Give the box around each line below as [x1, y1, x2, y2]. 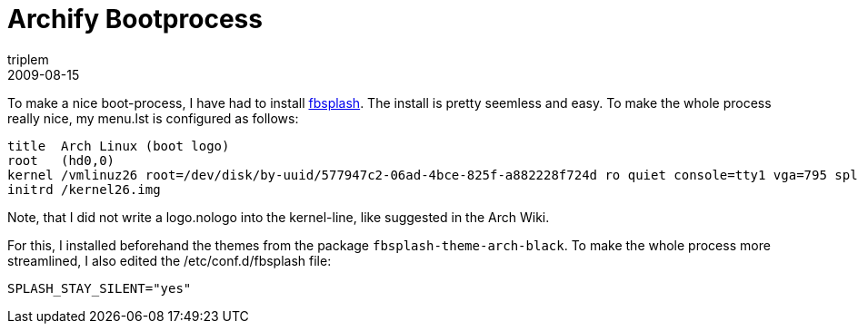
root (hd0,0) [7, 152, 115, 168]
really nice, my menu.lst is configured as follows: [7, 110, 299, 126]
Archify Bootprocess [7, 4, 263, 34]
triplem [7, 51, 49, 67]
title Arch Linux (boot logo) [7, 138, 230, 153]
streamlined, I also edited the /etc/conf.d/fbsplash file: [7, 252, 332, 268]
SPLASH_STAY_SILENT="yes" [7, 280, 192, 296]
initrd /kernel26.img [7, 181, 161, 197]
